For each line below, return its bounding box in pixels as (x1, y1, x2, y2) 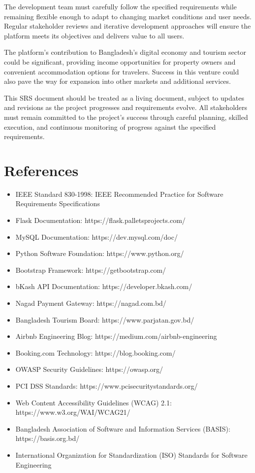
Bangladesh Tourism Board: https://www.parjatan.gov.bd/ (15, 314, 194, 325)
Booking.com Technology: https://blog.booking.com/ (15, 347, 176, 358)
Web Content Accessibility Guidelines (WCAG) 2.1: (15, 397, 172, 407)
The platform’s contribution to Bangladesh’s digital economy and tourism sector (4, 47, 246, 57)
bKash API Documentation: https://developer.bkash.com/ (15, 281, 192, 291)
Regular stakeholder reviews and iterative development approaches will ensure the (4, 21, 251, 31)
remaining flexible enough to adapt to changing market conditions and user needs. (4, 11, 252, 21)
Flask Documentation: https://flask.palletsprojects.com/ (15, 215, 186, 225)
